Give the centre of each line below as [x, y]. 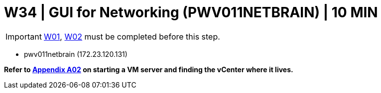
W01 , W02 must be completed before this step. [132, 36]
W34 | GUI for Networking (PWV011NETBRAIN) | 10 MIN [191, 12]
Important [24, 36]
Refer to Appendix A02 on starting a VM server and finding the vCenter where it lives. [149, 69]
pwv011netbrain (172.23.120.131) [76, 54]
